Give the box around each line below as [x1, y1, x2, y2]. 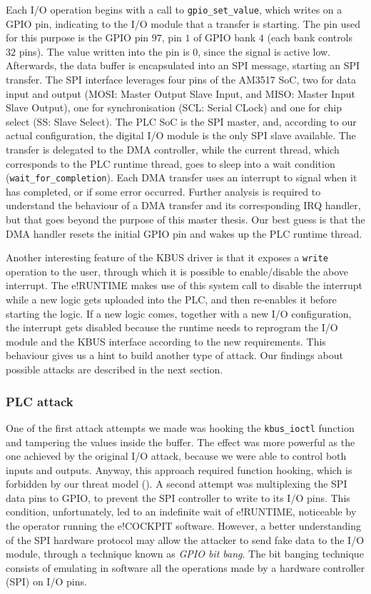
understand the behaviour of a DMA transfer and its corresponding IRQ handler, [6, 198, 361, 213]
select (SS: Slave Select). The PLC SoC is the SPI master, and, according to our [6, 114, 357, 129]
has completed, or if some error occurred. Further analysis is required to [6, 183, 321, 198]
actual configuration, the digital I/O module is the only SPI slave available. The [6, 128, 356, 143]
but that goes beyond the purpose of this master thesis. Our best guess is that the [6, 212, 365, 227]
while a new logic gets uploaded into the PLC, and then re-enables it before [6, 292, 337, 307]
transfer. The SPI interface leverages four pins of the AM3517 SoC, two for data [6, 72, 357, 87]
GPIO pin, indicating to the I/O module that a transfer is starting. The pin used [6, 16, 360, 31]
